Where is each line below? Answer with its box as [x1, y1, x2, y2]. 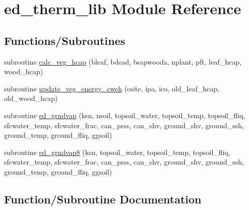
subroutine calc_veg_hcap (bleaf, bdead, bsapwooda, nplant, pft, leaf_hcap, [4, 56, 242, 67]
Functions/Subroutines [4, 32, 125, 48]
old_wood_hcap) [4, 93, 58, 103]
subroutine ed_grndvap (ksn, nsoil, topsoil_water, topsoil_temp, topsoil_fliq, [4, 110, 245, 120]
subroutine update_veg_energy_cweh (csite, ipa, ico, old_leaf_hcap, [4, 83, 220, 93]
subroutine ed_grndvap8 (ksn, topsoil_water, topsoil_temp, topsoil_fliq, [4, 146, 230, 157]
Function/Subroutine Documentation [4, 191, 202, 206]
